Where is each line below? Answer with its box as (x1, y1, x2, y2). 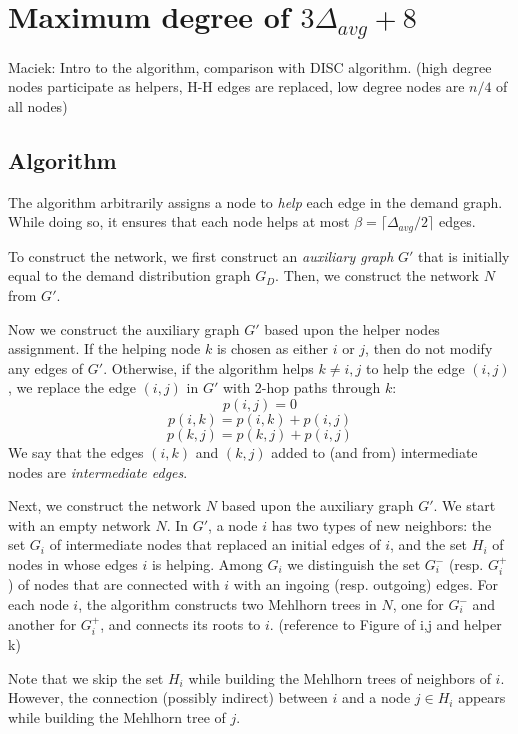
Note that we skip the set (8, 667, 164, 688)
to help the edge (365, 357, 465, 378)
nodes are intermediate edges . (8, 461, 188, 482)
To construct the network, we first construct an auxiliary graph (8, 245, 394, 266)
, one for (392, 594, 444, 615)
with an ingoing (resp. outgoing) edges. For (233, 574, 498, 595)
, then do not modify (365, 338, 493, 359)
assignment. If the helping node (8, 338, 201, 359)
